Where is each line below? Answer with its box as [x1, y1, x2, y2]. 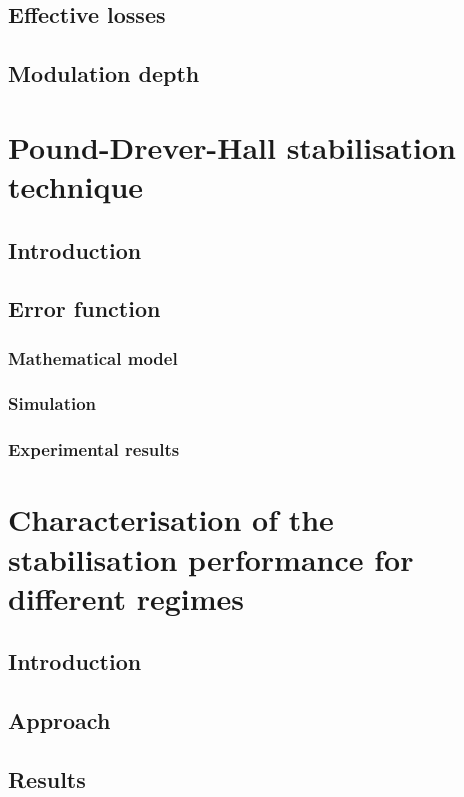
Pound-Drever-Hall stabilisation [8, 126, 457, 167]
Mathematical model [8, 345, 178, 370]
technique [8, 165, 144, 206]
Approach [8, 705, 111, 736]
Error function [8, 293, 161, 324]
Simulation [8, 391, 97, 416]
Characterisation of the [8, 499, 334, 540]
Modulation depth [8, 58, 200, 89]
